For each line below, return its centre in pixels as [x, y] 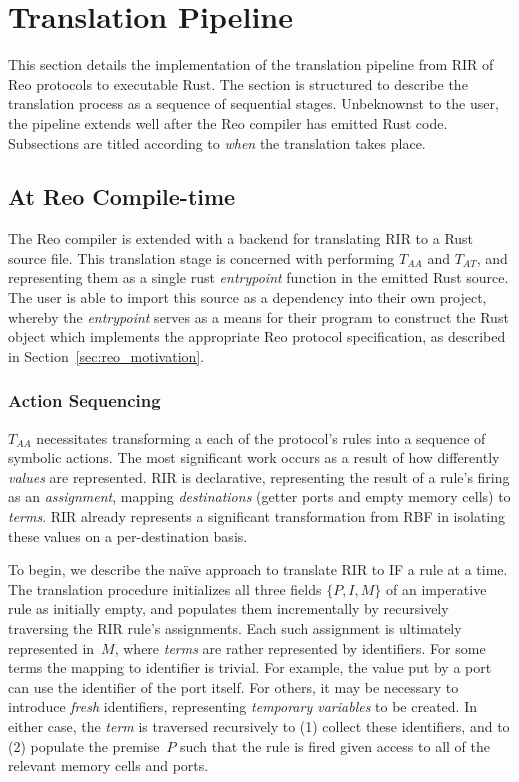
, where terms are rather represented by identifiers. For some [300, 647]
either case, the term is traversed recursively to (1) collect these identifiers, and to [259, 725]
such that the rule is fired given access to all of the [335, 745]
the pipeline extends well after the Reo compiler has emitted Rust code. [228, 122]
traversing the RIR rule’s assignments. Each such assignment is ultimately [235, 628]
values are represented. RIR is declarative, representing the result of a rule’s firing [259, 476]
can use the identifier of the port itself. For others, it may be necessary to [233, 686]
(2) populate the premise [84, 745]
